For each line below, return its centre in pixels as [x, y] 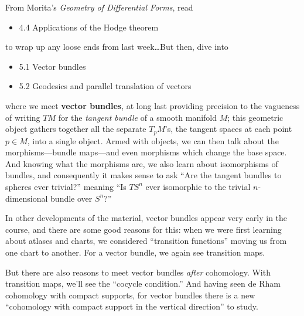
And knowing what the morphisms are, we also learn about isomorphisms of [142, 163]
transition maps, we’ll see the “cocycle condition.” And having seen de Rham [143, 283]
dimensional [27, 198]
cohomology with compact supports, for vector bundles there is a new [130, 295]
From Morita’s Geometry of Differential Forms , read [99, 7]
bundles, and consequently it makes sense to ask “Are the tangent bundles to [144, 175]
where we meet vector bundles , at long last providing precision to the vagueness [153, 105]
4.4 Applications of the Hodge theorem [89, 27]
